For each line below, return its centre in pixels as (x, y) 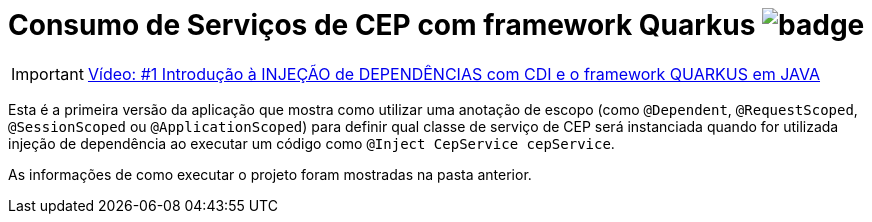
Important (47, 73)
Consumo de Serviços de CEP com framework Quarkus (382, 25)
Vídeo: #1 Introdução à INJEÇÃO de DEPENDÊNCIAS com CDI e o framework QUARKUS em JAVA (454, 73)
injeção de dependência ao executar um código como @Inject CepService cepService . (311, 143)
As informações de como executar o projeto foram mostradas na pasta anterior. (270, 174)
